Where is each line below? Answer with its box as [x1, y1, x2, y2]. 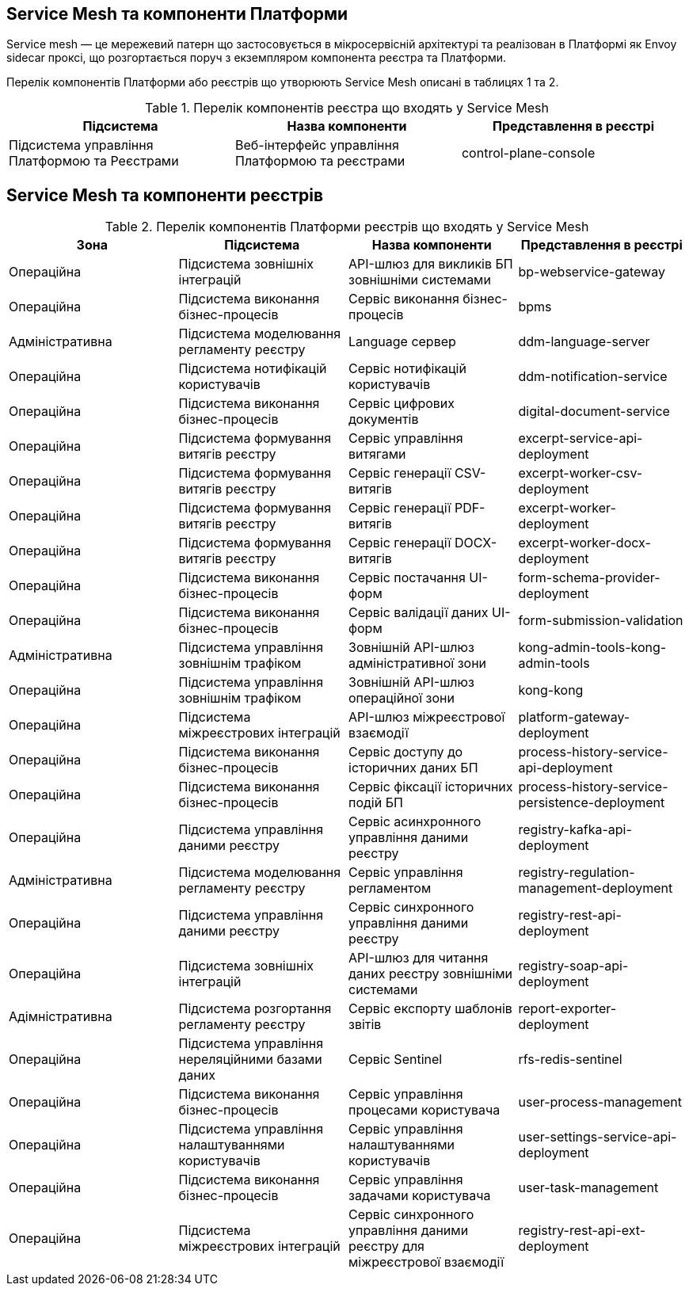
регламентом [348, 880, 432, 897]
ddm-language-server [518, 333, 650, 350]
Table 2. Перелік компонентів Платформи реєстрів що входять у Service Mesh [105, 219, 589, 235]
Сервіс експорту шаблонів [348, 1000, 512, 1017]
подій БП [348, 795, 403, 811]
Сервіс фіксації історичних [348, 779, 513, 795]
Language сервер [348, 333, 456, 350]
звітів [348, 1016, 382, 1033]
